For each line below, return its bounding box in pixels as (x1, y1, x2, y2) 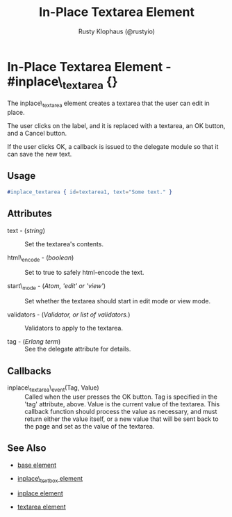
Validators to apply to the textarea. (24, 324, 124, 333)
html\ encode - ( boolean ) (7, 253, 74, 263)
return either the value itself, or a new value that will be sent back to (24, 415, 219, 423)
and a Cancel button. (7, 129, 67, 138)
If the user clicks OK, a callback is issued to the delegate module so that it (7, 143, 219, 151)
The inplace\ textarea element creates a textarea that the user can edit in (7, 99, 210, 109)
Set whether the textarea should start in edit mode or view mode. (24, 297, 210, 305)
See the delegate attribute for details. (24, 345, 131, 353)
